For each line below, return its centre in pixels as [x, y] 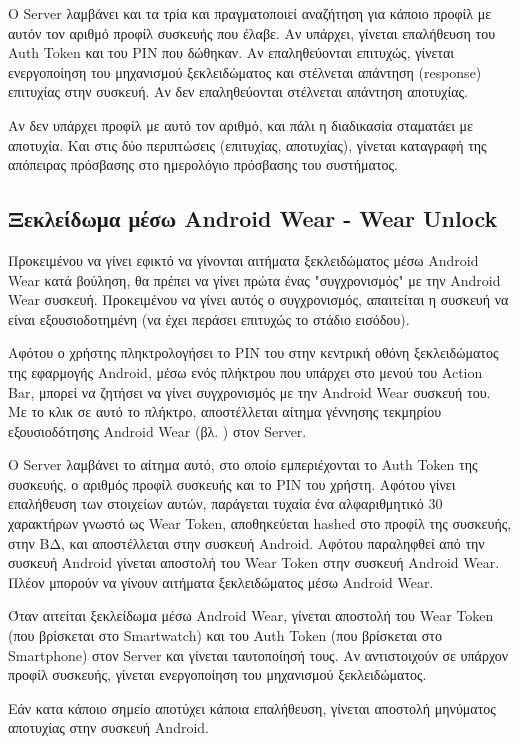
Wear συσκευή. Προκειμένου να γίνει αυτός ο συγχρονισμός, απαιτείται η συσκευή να [258, 299]
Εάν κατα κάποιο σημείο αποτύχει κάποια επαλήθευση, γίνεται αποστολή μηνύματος [252, 707]
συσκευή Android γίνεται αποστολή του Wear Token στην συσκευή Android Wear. [254, 562]
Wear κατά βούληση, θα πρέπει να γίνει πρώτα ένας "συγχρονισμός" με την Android [254, 279]
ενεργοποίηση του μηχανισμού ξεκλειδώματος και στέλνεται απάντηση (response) [245, 71]
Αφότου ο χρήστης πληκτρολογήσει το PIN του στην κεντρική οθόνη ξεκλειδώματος [253, 352]
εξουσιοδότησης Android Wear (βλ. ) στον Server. [157, 430]
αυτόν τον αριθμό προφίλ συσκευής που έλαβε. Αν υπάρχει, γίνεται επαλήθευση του [252, 32]
